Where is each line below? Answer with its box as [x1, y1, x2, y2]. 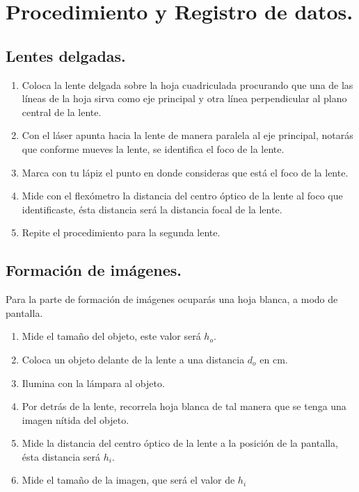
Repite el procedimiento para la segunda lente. [22, 225, 221, 240]
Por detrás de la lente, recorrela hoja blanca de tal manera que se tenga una [22, 399, 346, 413]
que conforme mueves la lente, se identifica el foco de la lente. [22, 141, 285, 156]
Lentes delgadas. [6, 44, 126, 66]
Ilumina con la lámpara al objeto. [22, 375, 165, 390]
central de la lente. [22, 104, 102, 119]
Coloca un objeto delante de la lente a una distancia [22, 352, 245, 366]
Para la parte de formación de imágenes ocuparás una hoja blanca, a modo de [6, 292, 338, 306]
